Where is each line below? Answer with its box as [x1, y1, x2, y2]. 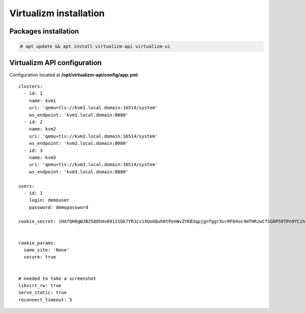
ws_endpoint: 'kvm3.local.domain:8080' [28, 169, 129, 175]
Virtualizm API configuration [9, 58, 102, 67]
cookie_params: [18, 240, 56, 246]
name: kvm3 [28, 154, 56, 160]
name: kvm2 [28, 126, 56, 132]
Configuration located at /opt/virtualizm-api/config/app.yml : [9, 72, 139, 78]
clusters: [18, 84, 43, 89]
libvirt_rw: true [18, 283, 62, 288]
